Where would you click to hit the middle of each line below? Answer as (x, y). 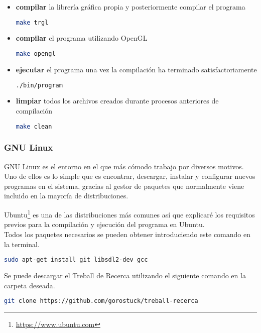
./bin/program (39, 85)
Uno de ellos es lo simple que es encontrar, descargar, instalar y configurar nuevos (130, 176)
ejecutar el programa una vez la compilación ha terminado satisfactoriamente (136, 69)
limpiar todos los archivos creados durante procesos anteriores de (117, 101)
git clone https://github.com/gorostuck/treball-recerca (101, 301)
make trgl (32, 22)
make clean (34, 126)
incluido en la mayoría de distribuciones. (66, 196)
